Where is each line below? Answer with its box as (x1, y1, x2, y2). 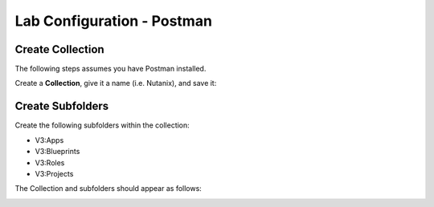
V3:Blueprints (35, 147, 80, 156)
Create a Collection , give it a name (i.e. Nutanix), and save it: (14, 79, 217, 88)
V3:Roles (35, 157, 65, 168)
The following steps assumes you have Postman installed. (14, 64, 207, 74)
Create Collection (14, 43, 104, 56)
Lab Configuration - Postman (14, 12, 213, 30)
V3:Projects (35, 168, 74, 178)
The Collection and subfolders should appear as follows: (14, 184, 203, 193)
